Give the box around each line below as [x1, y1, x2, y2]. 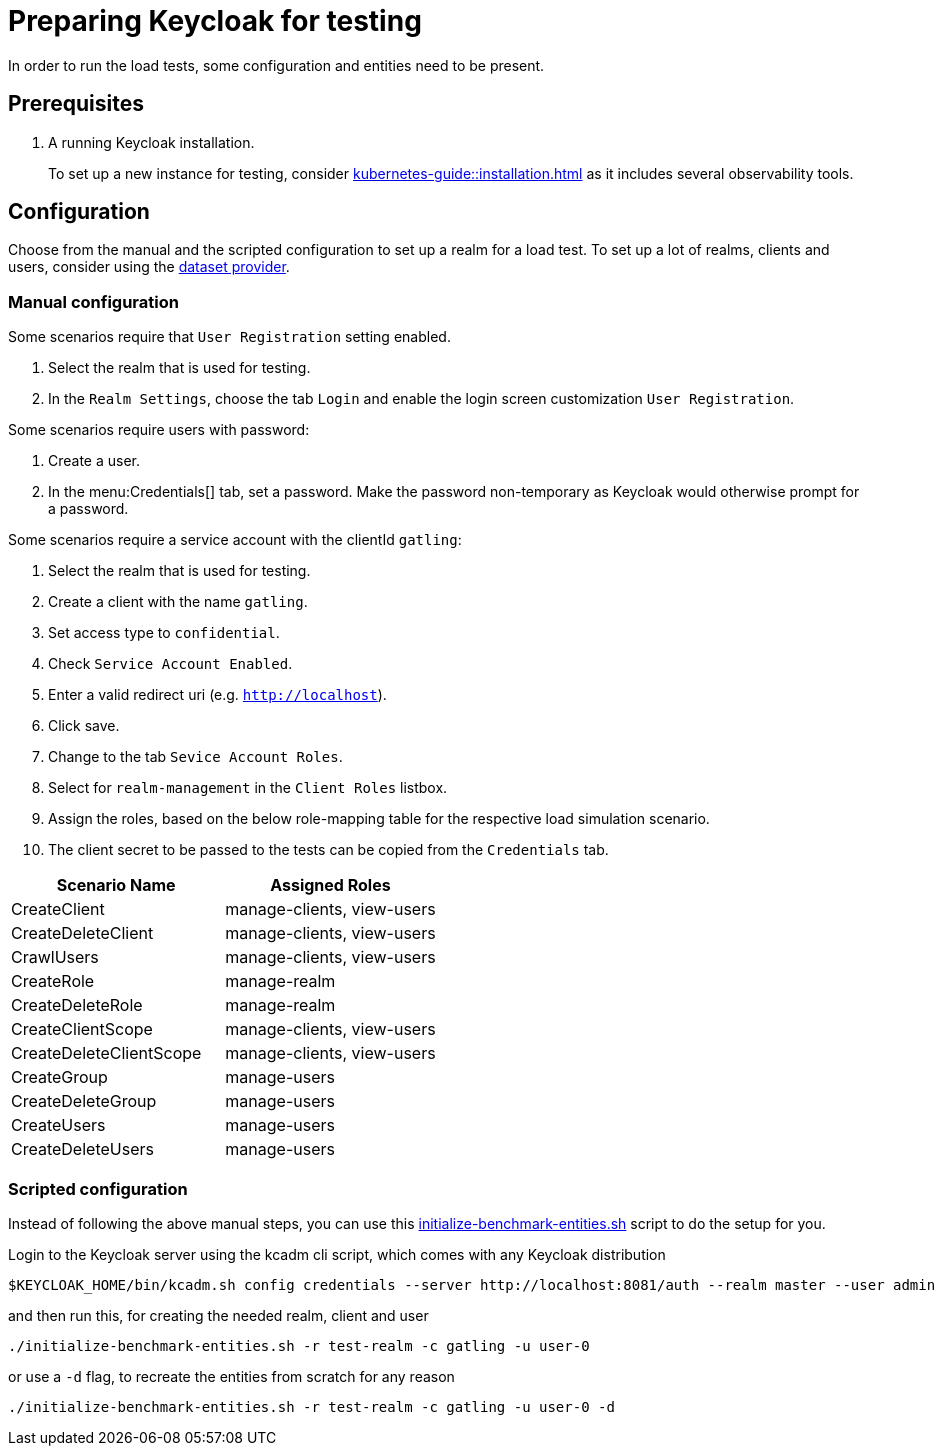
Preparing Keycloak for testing [8, 4, 422, 38]
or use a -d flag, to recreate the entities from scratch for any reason [8, 1367, 455, 1385]
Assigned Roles [270, 875, 391, 896]
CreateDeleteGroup [11, 1091, 157, 1112]
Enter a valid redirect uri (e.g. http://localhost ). [48, 686, 387, 704]
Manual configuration [8, 291, 179, 312]
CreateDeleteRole [11, 995, 143, 1016]
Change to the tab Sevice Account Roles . [48, 748, 343, 766]
